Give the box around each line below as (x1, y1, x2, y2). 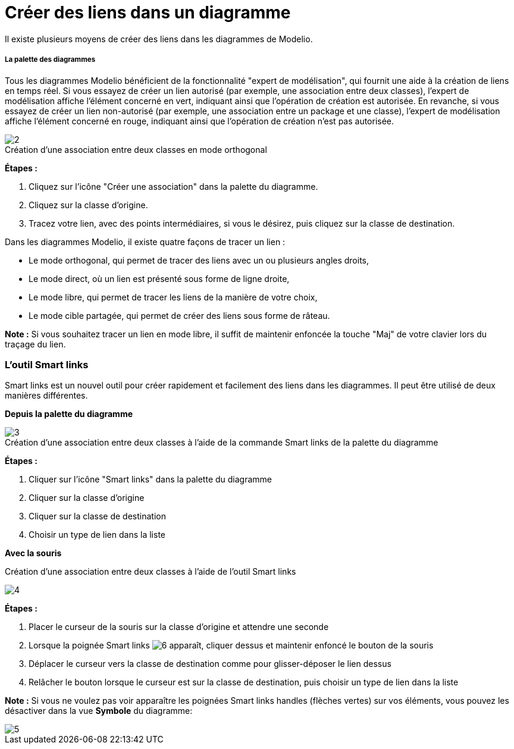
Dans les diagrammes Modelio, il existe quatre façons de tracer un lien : (5, 236, 286, 247)
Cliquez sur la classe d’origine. (29, 199, 148, 210)
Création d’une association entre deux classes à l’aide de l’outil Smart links (5, 566, 296, 577)
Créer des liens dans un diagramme (5, 2, 291, 23)
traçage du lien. (5, 339, 66, 349)
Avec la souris (5, 548, 62, 559)
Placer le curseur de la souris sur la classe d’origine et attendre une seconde (29, 622, 329, 632)
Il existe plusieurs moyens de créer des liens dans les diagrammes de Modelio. (5, 33, 313, 44)
